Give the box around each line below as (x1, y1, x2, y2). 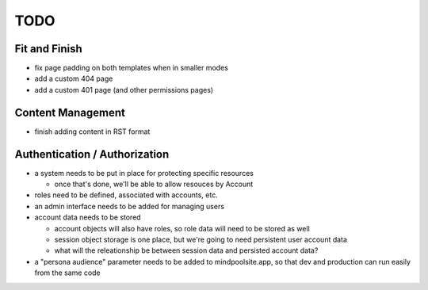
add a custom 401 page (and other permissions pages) (34, 85, 214, 94)
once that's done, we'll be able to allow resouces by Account (54, 179, 254, 189)
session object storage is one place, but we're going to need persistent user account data (54, 235, 348, 244)
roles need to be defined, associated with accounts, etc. (34, 190, 218, 200)
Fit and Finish (14, 42, 82, 55)
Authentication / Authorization (14, 147, 170, 161)
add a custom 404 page (34, 74, 113, 83)
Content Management (14, 105, 126, 119)
